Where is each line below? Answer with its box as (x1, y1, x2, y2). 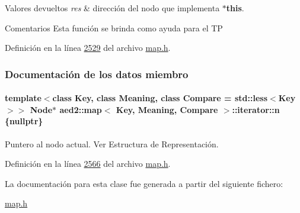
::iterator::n (232, 103, 280, 115)
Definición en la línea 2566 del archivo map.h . (5, 157, 171, 170)
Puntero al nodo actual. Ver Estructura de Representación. (5, 137, 219, 150)
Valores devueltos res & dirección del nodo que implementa (5, 2, 220, 14)
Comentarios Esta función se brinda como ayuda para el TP (5, 21, 223, 34)
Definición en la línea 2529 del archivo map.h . (5, 41, 171, 54)
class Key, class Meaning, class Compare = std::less (52, 92, 268, 104)
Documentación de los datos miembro (5, 66, 189, 81)
